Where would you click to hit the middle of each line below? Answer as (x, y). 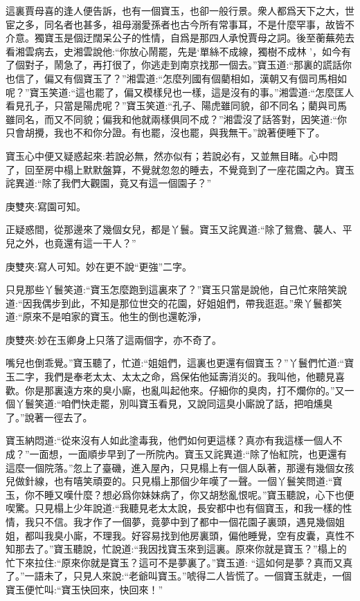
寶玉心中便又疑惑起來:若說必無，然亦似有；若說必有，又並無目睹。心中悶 (172, 155)
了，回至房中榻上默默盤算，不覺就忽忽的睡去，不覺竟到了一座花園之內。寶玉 (180, 169)
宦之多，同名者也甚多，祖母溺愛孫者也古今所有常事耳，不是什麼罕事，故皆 (175, 24)
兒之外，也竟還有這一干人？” (71, 242)
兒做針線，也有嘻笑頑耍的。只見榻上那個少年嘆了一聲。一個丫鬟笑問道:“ (169, 481)
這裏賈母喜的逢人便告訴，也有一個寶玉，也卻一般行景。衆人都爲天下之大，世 (180, 10)
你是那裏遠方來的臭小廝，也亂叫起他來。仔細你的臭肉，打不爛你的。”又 (184, 390)
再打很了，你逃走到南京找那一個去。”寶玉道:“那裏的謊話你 (222, 65)
